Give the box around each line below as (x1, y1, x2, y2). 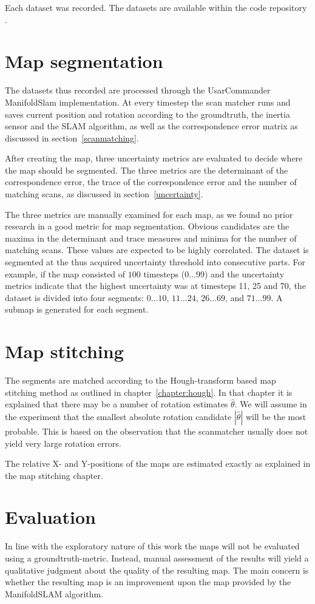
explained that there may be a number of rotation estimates (5, 398, 228, 410)
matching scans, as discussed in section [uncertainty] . (5, 188, 203, 200)
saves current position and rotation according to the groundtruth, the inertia (5, 107, 290, 120)
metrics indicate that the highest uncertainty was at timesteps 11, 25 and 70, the (5, 279, 306, 292)
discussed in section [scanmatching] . (5, 131, 139, 144)
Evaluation (5, 504, 96, 529)
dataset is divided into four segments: (5, 291, 144, 304)
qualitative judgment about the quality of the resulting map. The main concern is (5, 563, 309, 576)
